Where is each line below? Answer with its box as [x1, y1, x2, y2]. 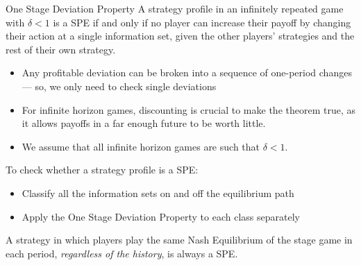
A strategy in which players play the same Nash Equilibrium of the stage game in [6, 232, 353, 247]
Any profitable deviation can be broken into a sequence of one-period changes [22, 65, 352, 80]
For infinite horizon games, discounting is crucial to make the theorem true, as [22, 102, 355, 117]
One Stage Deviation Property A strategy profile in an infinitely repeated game [6, 1, 344, 15]
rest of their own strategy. [6, 42, 116, 56]
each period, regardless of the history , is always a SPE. [6, 246, 238, 260]
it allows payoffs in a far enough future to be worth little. [22, 116, 266, 130]
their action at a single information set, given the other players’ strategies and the [6, 28, 355, 43]
